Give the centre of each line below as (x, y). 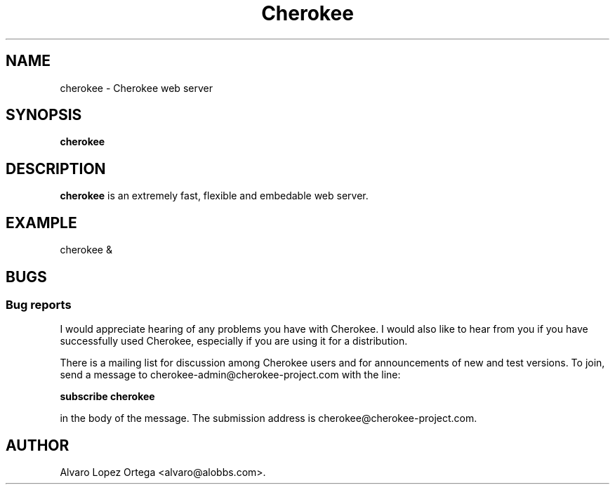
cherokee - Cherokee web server (136, 88)
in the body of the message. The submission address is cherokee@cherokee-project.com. (269, 418)
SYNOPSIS (44, 115)
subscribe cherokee (107, 397)
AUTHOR (38, 445)
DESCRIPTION (56, 168)
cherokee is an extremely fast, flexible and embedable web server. (214, 196)
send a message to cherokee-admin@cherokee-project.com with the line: (230, 375)
